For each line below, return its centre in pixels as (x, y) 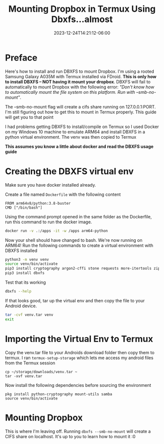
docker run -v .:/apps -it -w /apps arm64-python (57, 231)
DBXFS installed (21, 251)
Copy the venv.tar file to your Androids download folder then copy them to (80, 352)
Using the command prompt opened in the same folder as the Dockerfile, (79, 216)
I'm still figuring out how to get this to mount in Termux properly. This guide (81, 112)
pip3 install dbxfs (25, 273)
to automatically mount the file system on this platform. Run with (70, 92)
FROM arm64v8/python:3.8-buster (38, 203)
